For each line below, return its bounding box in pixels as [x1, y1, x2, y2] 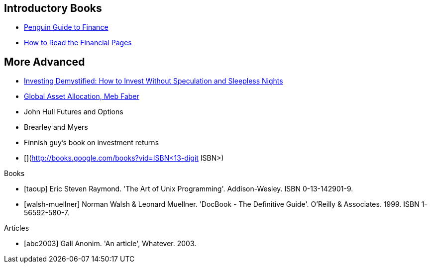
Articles [4, 224, 29, 233]
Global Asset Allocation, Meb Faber [24, 92, 139, 101]
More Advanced [4, 55, 85, 68]
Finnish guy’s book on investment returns [24, 138, 159, 147]
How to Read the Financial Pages [24, 38, 132, 47]
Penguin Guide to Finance [24, 23, 108, 32]
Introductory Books [4, 2, 102, 14]
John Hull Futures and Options [24, 107, 123, 116]
